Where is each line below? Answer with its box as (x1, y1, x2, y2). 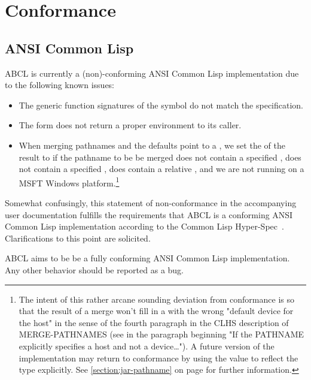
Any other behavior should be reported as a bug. (5, 263, 184, 276)
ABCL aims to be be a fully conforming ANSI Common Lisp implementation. (5, 252, 290, 264)
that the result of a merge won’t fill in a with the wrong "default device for (19, 304, 294, 317)
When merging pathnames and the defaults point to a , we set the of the (19, 138, 285, 151)
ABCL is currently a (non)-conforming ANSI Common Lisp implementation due (5, 67, 299, 79)
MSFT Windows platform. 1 (19, 174, 120, 189)
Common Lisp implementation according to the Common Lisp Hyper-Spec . (5, 220, 284, 233)
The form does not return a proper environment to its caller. (19, 119, 242, 131)
